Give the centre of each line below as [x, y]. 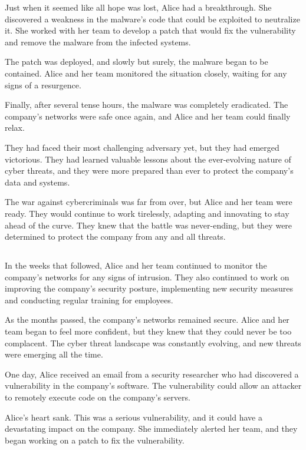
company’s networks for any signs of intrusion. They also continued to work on [147, 277]
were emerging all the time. [54, 354]
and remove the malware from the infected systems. [98, 42]
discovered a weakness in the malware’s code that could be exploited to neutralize [152, 19]
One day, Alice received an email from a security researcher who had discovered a [152, 374]
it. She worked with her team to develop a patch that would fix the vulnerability [150, 30]
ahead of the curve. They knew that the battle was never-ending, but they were [149, 225]
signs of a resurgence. [43, 85]
